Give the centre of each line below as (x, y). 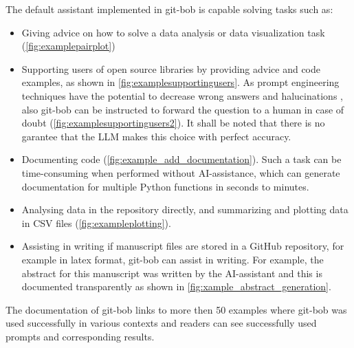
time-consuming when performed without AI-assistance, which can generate (181, 172)
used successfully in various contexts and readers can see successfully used (161, 323)
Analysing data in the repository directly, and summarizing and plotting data (185, 209)
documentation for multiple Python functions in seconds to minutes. (165, 186)
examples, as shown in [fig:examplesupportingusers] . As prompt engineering (180, 82)
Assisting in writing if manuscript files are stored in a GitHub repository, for (183, 246)
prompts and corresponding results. (80, 336)
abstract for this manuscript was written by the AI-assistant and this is (172, 273)
